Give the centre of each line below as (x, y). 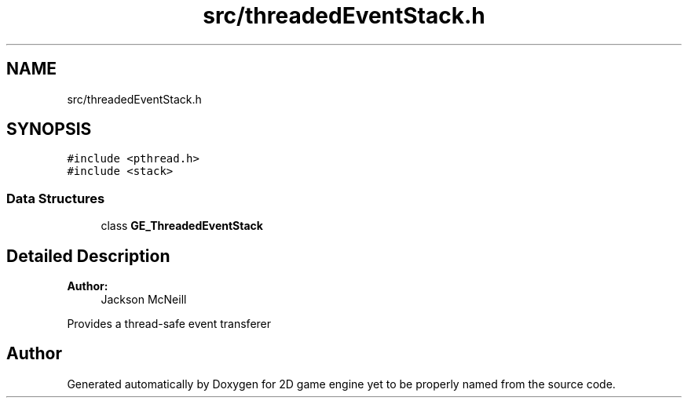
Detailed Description (88, 256)
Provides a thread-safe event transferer (169, 324)
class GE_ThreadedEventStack (182, 226)
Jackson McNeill (144, 300)
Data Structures (56, 198)
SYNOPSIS (49, 129)
